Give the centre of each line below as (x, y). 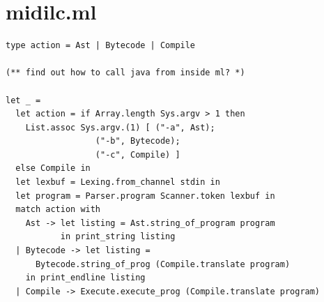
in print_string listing (118, 237)
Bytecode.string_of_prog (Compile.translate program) (163, 264)
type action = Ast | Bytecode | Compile (101, 46)
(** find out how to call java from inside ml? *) (125, 73)
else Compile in (53, 168)
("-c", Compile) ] (138, 154)
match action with (58, 210)
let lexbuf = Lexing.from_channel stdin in (118, 182)
